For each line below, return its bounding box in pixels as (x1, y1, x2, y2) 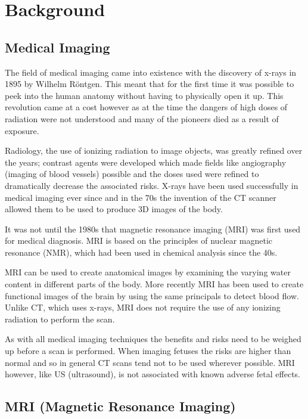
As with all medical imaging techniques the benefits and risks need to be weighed (5, 333, 301, 345)
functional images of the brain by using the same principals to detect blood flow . (5, 289, 299, 302)
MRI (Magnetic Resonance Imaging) (5, 397, 236, 415)
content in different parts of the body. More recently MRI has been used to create (5, 278, 304, 290)
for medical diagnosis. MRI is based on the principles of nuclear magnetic (5, 234, 273, 247)
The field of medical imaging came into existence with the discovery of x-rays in (5, 66, 297, 78)
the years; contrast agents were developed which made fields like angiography (5, 156, 287, 168)
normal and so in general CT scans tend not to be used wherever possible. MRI (5, 356, 295, 368)
